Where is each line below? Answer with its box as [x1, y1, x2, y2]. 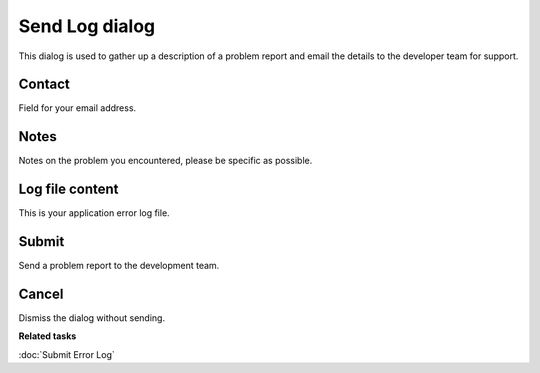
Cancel [18, 285, 64, 302]
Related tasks [18, 330, 77, 342]
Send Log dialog [18, 15, 155, 37]
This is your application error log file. [18, 207, 170, 219]
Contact [18, 76, 70, 93]
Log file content [18, 181, 119, 198]
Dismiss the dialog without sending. [18, 312, 165, 324]
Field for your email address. [18, 102, 137, 114]
